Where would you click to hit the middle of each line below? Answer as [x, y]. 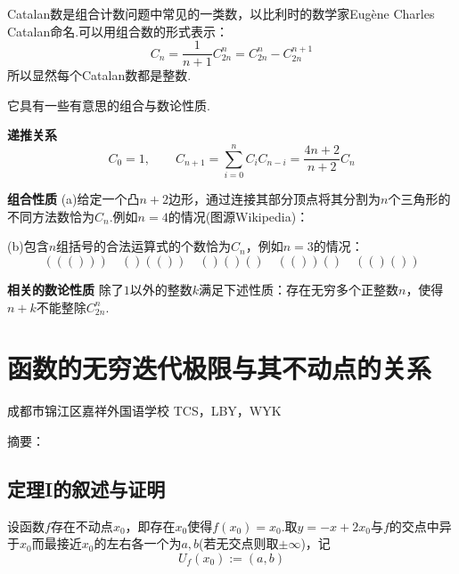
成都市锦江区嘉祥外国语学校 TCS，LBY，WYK [144, 411]
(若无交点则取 [239, 543]
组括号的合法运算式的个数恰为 [144, 246]
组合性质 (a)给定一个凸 [74, 199]
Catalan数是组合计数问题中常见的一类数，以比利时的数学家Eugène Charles [221, 13]
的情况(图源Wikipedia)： [238, 216]
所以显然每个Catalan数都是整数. [99, 75]
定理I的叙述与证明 [86, 488]
